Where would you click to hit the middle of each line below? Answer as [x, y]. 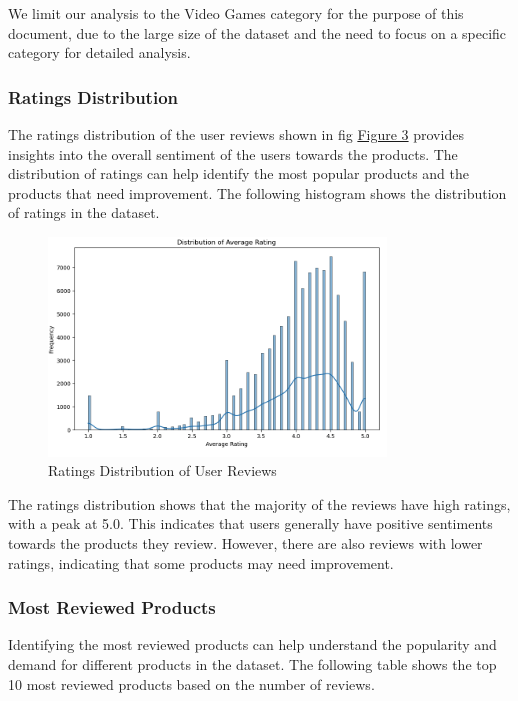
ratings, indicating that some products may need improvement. [201, 562]
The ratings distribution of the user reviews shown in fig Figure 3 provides [236, 134]
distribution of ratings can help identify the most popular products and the [238, 173]
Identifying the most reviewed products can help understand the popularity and [252, 644]
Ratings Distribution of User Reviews [162, 470]
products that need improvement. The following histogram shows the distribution [257, 192]
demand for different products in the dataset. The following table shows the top [252, 663]
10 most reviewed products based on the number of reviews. [191, 683]
